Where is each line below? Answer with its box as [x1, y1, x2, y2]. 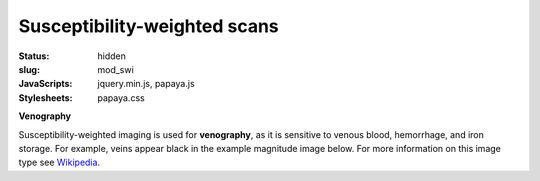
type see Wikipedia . [18, 156, 100, 169]
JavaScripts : [18, 78, 73, 90]
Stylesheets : [18, 91, 73, 104]
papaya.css [97, 91, 145, 104]
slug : [18, 63, 40, 75]
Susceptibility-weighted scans [18, 15, 279, 37]
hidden [97, 50, 127, 62]
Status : [18, 50, 50, 62]
